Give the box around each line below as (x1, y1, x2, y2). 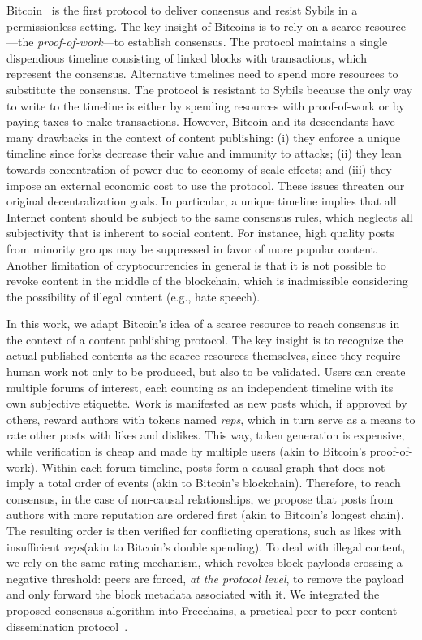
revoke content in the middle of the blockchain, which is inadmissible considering (6, 272, 408, 289)
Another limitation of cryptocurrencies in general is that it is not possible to (6, 256, 386, 273)
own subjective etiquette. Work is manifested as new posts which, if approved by (6, 395, 407, 412)
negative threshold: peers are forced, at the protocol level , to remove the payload (6, 569, 404, 586)
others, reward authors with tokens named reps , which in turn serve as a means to (6, 410, 416, 427)
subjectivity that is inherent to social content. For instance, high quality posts (6, 224, 394, 241)
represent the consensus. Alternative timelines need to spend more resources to (6, 65, 398, 82)
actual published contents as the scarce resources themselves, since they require (6, 347, 401, 364)
